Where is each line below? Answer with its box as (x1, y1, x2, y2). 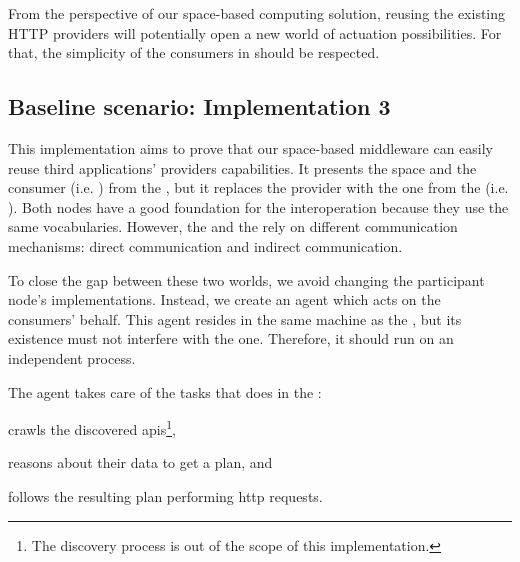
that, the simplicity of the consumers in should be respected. (8, 42, 380, 63)
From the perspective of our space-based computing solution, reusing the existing (8, 3, 506, 23)
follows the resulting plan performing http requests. (8, 485, 323, 506)
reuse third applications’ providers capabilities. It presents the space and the (8, 157, 477, 178)
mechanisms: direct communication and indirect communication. (8, 235, 403, 256)
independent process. (8, 347, 136, 368)
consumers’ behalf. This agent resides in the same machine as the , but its (8, 308, 462, 329)
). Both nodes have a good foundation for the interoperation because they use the (8, 196, 509, 217)
